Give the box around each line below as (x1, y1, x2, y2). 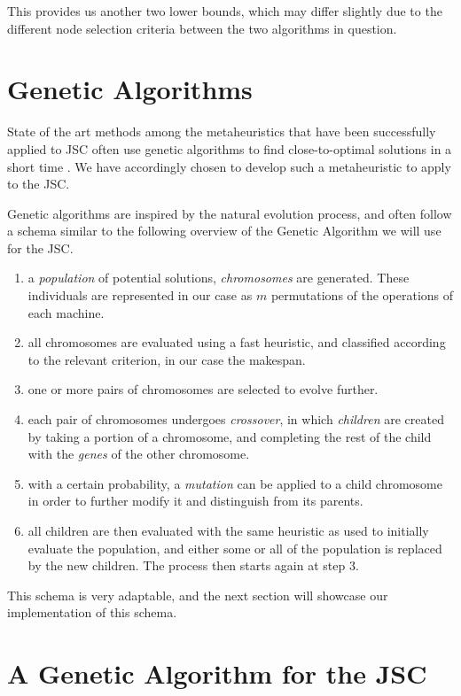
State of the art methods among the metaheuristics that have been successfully (7, 122, 436, 141)
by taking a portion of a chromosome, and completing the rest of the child (27, 427, 432, 445)
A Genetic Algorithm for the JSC (7, 655, 427, 692)
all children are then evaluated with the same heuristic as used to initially (27, 522, 429, 539)
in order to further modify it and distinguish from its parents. (27, 491, 363, 510)
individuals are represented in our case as (27, 286, 253, 305)
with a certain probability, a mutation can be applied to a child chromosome (27, 474, 442, 492)
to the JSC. (7, 174, 70, 193)
